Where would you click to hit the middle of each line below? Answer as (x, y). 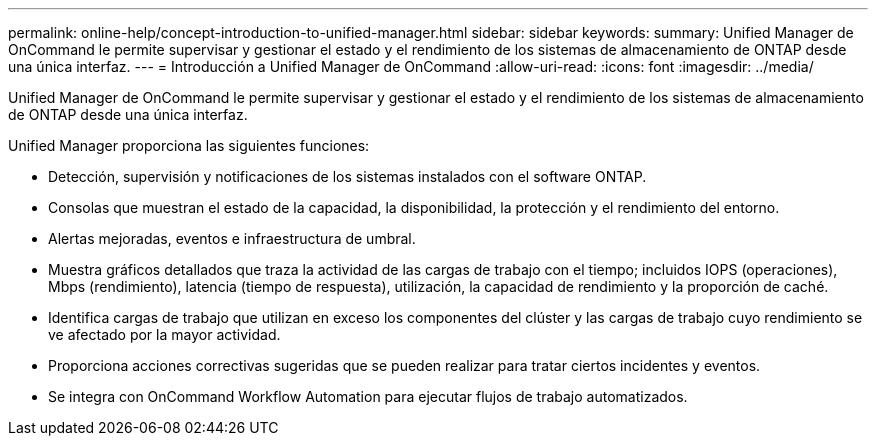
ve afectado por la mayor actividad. (164, 334)
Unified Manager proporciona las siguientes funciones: (189, 145)
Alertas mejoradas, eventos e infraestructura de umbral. (232, 238)
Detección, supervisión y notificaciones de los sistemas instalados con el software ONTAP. (347, 176)
